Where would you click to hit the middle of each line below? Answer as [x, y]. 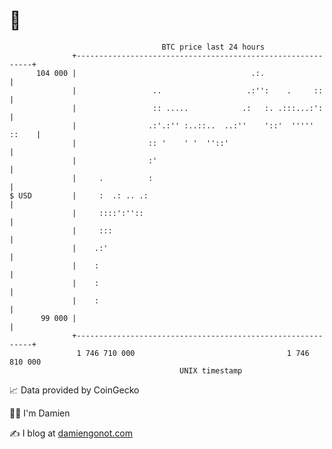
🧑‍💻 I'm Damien [40, 413]
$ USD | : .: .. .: [79, 195]
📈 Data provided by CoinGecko [74, 390]
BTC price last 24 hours [213, 47]
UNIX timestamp [211, 370]
